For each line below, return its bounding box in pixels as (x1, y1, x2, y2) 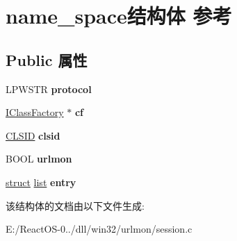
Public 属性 (6, 49, 88, 70)
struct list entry (6, 174, 76, 189)
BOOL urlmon (6, 151, 72, 166)
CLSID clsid (6, 128, 60, 142)
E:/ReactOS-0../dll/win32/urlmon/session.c (6, 222, 193, 236)
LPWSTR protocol (6, 81, 92, 96)
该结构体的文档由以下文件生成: (6, 198, 145, 213)
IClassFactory (6, 105, 64, 119)
